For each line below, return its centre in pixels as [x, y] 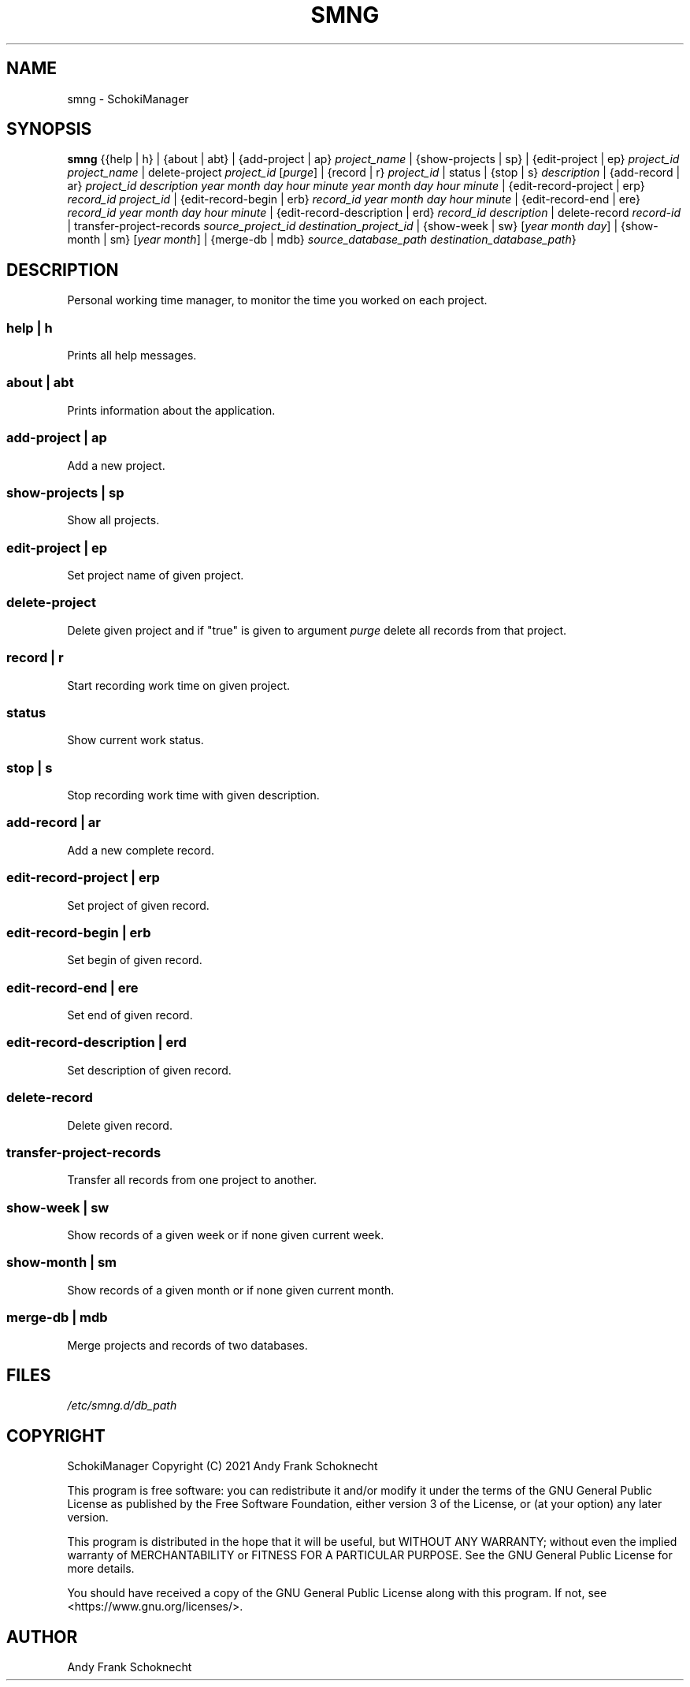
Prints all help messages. [132, 356]
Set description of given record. [149, 1070]
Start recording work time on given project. [179, 685]
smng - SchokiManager [128, 99]
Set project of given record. [138, 905]
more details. [101, 1569]
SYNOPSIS [49, 129]
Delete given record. [120, 1125]
